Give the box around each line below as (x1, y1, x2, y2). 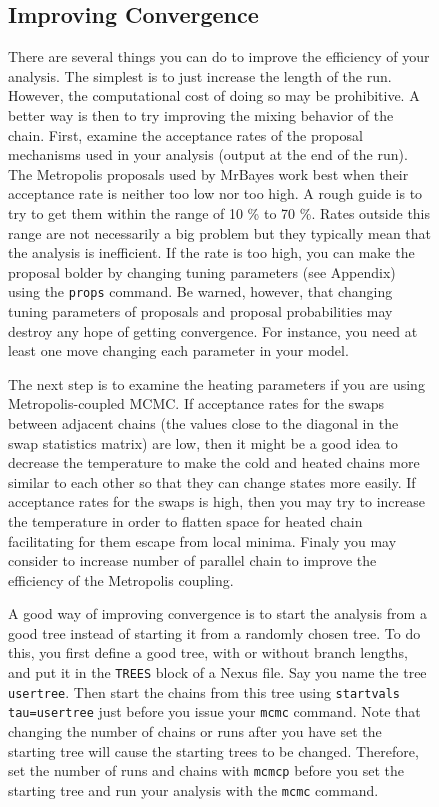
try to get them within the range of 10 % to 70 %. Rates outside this (8, 202, 431, 223)
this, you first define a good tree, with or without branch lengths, (8, 642, 408, 663)
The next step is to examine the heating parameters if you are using (8, 373, 425, 394)
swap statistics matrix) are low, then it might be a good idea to (8, 432, 398, 453)
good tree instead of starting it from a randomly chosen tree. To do (8, 622, 421, 643)
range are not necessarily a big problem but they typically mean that (8, 222, 432, 243)
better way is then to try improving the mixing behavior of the (8, 104, 394, 125)
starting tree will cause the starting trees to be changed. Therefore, (8, 740, 419, 761)
